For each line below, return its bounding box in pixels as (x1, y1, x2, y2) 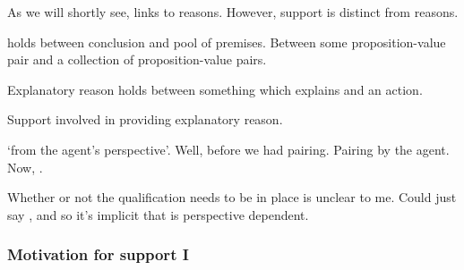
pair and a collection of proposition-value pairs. (7, 50, 267, 69)
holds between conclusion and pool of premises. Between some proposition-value (7, 32, 446, 51)
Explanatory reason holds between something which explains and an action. (7, 80, 423, 98)
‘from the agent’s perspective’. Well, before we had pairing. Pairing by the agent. (7, 139, 450, 158)
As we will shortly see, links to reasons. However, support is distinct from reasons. (7, 3, 459, 21)
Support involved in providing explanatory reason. (7, 110, 283, 129)
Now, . (7, 157, 43, 176)
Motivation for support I (7, 243, 189, 266)
